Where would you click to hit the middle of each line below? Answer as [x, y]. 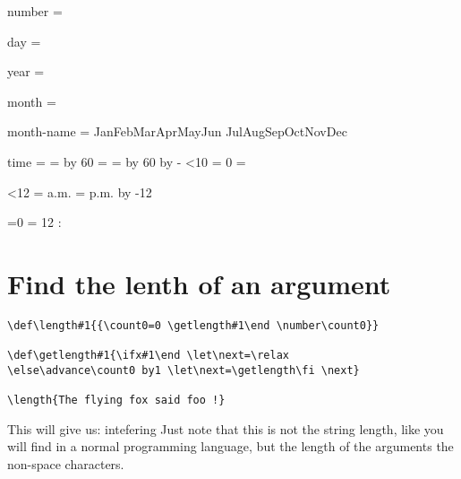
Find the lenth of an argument [199, 283]
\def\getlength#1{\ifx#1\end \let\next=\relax [148, 356]
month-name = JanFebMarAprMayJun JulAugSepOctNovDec [177, 131]
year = [26, 71]
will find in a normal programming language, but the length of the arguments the [230, 446]
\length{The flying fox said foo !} [116, 401]
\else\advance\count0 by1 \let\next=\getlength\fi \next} [184, 370]
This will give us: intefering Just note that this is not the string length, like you [226, 428]
